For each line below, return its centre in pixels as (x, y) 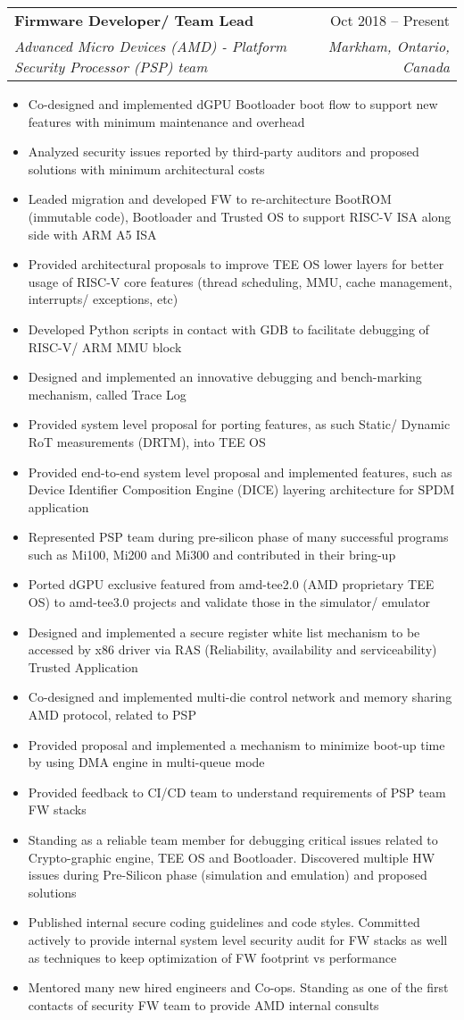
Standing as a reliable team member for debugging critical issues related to (233, 839)
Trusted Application (83, 666)
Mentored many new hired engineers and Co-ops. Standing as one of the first (238, 987)
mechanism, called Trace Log (107, 394)
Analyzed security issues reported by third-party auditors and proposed (224, 152)
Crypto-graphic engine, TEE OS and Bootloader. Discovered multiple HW (232, 857)
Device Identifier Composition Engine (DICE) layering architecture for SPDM (241, 489)
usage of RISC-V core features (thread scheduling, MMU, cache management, (240, 281)
